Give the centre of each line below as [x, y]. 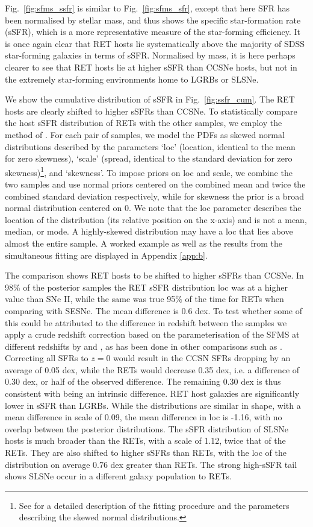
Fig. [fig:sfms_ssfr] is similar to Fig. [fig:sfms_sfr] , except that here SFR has [147, 8]
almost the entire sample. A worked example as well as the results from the [144, 243]
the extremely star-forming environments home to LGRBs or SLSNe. [132, 79]
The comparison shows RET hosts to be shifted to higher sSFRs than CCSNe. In [154, 275]
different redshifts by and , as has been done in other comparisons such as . [144, 346]
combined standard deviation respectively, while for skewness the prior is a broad [154, 196]
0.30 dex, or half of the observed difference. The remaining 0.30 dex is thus [143, 381]
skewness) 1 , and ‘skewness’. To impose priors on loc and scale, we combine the [149, 171]
